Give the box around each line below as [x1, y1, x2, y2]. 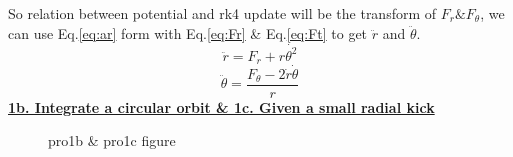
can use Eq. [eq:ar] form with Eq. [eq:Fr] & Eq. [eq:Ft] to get [8, 22, 368, 43]
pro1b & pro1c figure [48, 130, 176, 151]
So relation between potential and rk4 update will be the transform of [8, 3, 437, 23]
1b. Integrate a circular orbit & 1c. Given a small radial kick [8, 96, 435, 117]
